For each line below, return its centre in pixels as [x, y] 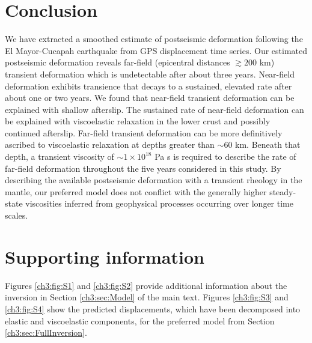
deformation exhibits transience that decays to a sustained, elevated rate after [148, 86]
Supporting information [105, 256]
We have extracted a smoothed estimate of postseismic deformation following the [154, 39]
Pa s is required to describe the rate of [225, 156]
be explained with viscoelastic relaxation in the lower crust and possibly [138, 121]
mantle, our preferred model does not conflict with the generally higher [136, 191]
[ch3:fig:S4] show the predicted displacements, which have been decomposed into [153, 308]
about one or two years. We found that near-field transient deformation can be [150, 98]
